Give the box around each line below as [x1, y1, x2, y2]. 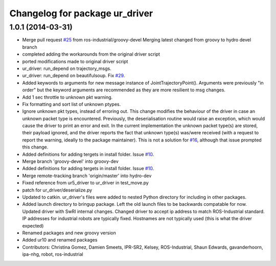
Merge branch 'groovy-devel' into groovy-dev [22, 158, 119, 164]
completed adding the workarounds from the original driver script [22, 51, 160, 57]
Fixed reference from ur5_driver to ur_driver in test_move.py [22, 180, 149, 186]
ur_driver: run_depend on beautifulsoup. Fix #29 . [22, 72, 125, 79]
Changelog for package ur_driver [9, 8, 153, 19]
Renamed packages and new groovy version [22, 230, 116, 236]
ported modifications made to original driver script [22, 58, 128, 64]
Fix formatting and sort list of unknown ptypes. [22, 101, 121, 107]
